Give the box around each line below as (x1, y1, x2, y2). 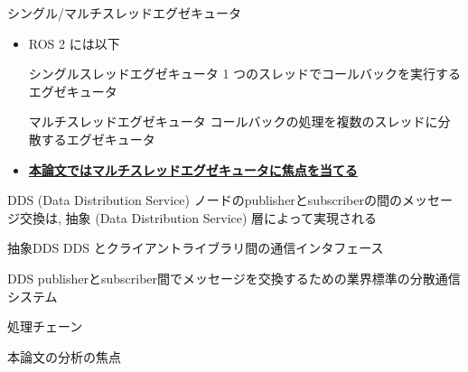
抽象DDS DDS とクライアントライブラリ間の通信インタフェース (7, 238, 384, 257)
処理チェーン (7, 317, 83, 336)
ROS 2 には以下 (28, 33, 120, 52)
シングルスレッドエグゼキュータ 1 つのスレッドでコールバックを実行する (28, 64, 462, 83)
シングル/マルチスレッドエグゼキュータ (7, 4, 241, 22)
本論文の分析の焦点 (7, 347, 121, 366)
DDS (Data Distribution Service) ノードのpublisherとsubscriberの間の (7, 191, 402, 209)
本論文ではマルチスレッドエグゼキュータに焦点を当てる (28, 160, 358, 179)
